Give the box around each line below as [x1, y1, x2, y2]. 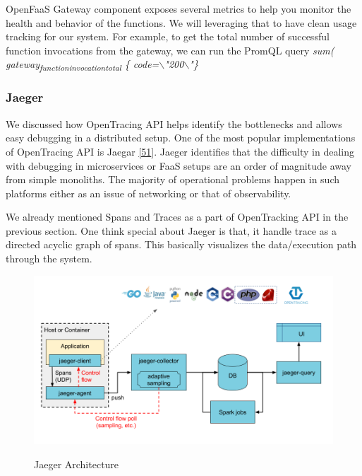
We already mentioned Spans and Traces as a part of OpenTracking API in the [6, 209, 349, 224]
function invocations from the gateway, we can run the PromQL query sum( [6, 42, 334, 57]
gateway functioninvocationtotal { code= [6, 57, 159, 74]
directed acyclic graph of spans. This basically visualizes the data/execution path [6, 237, 357, 252]
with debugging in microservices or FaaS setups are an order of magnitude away [6, 158, 351, 173]
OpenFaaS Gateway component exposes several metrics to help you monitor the [6, 1, 351, 16]
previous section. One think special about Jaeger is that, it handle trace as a [6, 223, 337, 238]
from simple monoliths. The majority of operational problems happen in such [6, 172, 340, 187]
